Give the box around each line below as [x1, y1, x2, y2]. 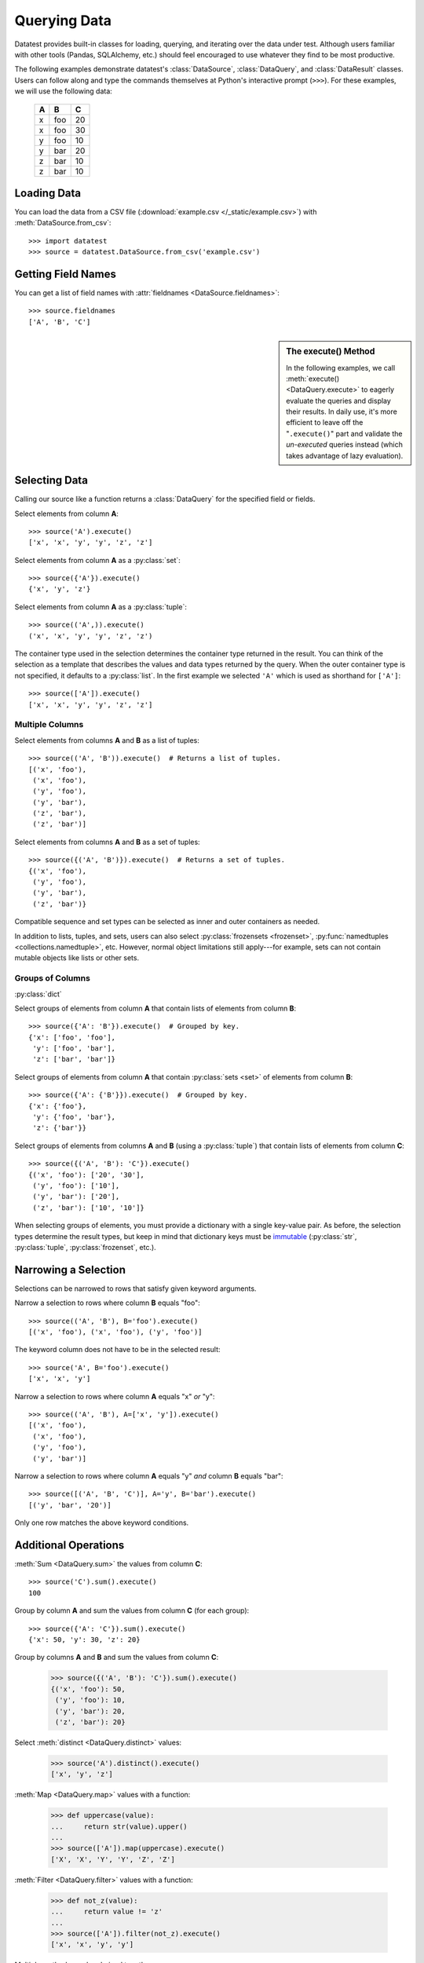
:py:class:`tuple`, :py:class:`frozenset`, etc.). [14, 1242, 156, 1252]
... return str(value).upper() [50, 1822, 188, 1831]
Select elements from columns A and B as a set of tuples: [14, 837, 200, 846]
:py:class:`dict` [14, 989, 62, 999]
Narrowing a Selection [14, 1263, 126, 1276]
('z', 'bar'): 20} [55, 1717, 126, 1727]
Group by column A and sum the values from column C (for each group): [14, 1606, 250, 1615]
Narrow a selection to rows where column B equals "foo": [14, 1298, 200, 1307]
